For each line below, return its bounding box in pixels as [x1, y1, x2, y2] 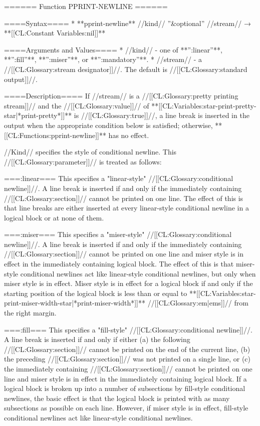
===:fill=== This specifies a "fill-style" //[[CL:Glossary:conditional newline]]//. [4, 324, 252, 334]
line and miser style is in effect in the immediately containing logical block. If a [4, 373, 247, 383]
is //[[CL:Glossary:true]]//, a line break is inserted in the [74, 110, 249, 120]
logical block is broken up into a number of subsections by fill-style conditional [4, 383, 245, 393]
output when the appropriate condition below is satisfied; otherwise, [4, 119, 213, 130]
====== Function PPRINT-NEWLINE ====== [4, 1, 168, 11]
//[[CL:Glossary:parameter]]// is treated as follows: [4, 156, 162, 166]
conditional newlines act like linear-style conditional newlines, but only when [20, 268, 256, 278]
